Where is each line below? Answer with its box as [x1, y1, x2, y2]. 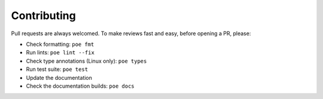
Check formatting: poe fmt [26, 41, 95, 48]
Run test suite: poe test [26, 66, 89, 73]
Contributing [11, 9, 76, 22]
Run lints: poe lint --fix [26, 49, 95, 56]
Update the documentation [26, 74, 93, 81]
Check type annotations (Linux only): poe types [26, 57, 147, 64]
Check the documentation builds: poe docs [26, 82, 135, 89]
